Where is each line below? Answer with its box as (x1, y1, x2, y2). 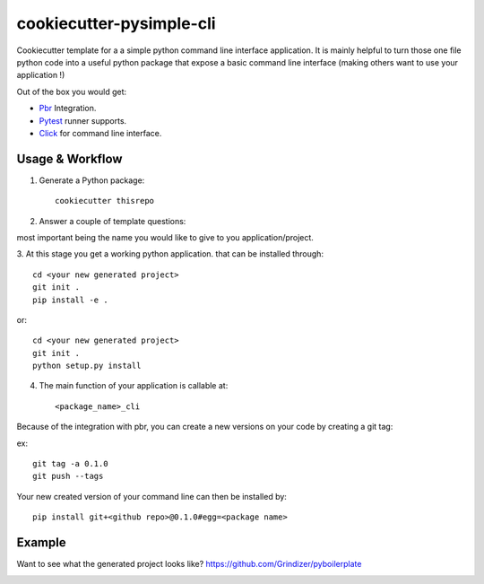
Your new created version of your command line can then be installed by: (16, 491, 287, 501)
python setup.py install (32, 361, 142, 371)
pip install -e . (32, 294, 108, 305)
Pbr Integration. (39, 103, 97, 114)
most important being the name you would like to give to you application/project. (16, 231, 314, 242)
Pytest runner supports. (39, 115, 127, 126)
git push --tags (32, 471, 104, 482)
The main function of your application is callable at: (39, 380, 229, 391)
